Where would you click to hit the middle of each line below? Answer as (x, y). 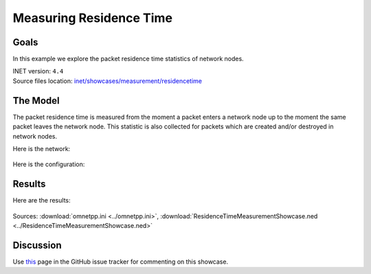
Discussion (37, 245)
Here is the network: (42, 148)
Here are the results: (42, 201)
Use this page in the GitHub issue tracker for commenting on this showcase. (121, 262)
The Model (36, 101)
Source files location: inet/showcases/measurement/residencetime (108, 81)
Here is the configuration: (49, 164)
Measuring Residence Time (93, 18)
